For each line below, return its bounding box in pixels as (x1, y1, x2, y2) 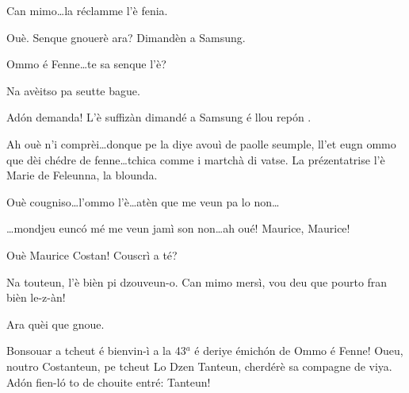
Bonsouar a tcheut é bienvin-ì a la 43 (6, 342, 186, 359)
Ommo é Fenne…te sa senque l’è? (6, 56, 166, 72)
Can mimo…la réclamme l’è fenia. (6, 2, 168, 18)
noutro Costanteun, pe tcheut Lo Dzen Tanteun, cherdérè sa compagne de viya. (6, 357, 392, 374)
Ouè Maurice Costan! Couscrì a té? (6, 246, 178, 263)
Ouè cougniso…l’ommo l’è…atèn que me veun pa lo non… (6, 193, 280, 210)
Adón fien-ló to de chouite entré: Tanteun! (6, 373, 211, 390)
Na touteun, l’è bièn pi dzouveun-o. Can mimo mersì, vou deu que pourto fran (6, 273, 388, 290)
